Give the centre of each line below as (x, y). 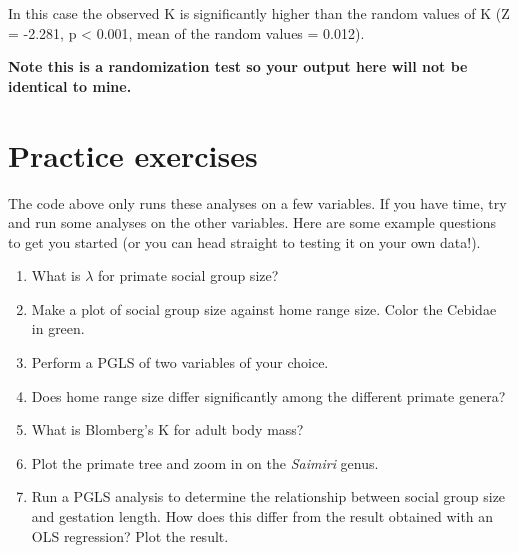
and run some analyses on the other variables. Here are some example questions (252, 222)
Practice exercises (133, 154)
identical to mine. (70, 85)
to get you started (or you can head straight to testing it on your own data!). (244, 241)
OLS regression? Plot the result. (130, 535)
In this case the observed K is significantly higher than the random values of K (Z (259, 13)
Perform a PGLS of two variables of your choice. (180, 362)
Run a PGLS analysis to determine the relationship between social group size (268, 496)
